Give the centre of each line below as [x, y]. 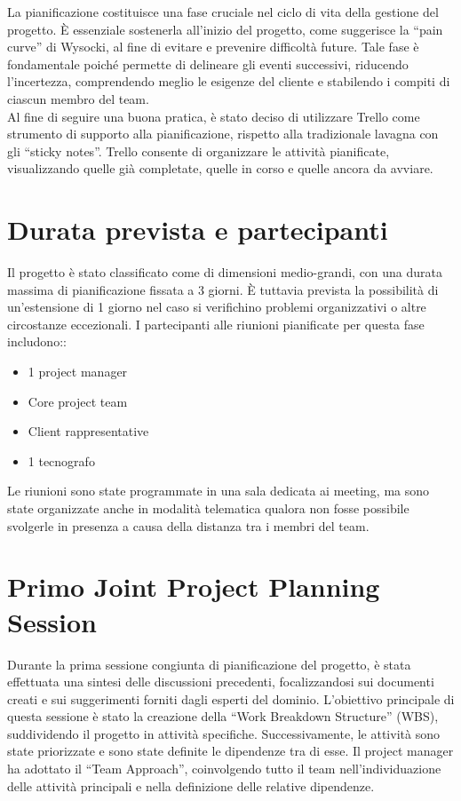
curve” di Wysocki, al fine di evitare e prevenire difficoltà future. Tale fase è [213, 47]
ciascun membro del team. [78, 98]
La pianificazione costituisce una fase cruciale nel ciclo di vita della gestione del [223, 12]
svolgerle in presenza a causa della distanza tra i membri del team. [188, 525]
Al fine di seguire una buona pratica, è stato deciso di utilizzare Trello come [214, 116]
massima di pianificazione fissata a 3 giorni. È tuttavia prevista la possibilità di [223, 289]
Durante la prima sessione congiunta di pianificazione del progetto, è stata [209, 664]
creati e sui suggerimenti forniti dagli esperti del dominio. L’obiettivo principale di [231, 698]
